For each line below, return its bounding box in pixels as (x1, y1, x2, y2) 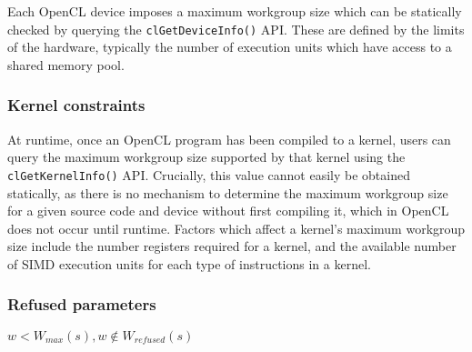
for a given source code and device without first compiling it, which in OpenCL (7, 201, 449, 220)
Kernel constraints (7, 94, 146, 116)
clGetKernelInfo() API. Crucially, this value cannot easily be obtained (7, 165, 410, 184)
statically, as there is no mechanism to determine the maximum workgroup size (7, 183, 448, 202)
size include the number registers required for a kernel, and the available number (7, 236, 457, 256)
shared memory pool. (7, 55, 125, 74)
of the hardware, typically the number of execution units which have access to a (7, 37, 452, 56)
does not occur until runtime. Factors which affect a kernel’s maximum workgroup (7, 218, 466, 237)
